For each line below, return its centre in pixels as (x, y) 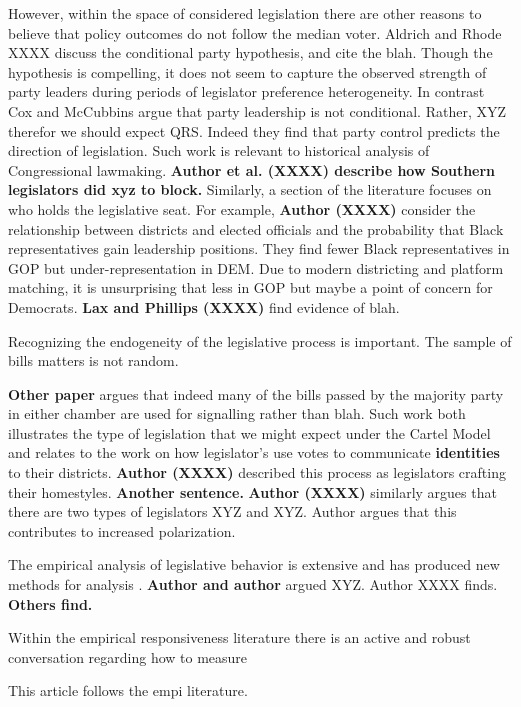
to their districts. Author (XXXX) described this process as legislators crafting (257, 472)
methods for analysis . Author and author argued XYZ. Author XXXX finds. (253, 584)
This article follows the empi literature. (128, 690)
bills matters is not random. (93, 360)
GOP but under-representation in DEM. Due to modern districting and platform (256, 267)
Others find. (50, 603)
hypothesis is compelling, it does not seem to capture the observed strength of (247, 71)
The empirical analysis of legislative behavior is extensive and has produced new (254, 564)
